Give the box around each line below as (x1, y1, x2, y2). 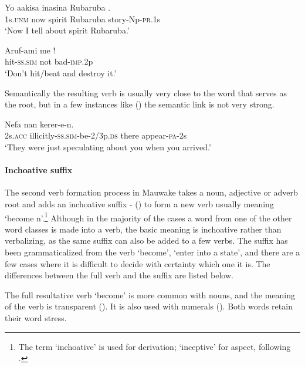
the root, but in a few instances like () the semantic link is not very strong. (5, 98, 274, 110)
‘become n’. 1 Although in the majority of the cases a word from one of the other (5, 210, 292, 224)
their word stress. (5, 311, 67, 324)
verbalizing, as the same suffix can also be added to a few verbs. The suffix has (5, 234, 288, 247)
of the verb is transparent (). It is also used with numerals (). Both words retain (5, 300, 293, 312)
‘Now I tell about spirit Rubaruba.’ (5, 24, 130, 36)
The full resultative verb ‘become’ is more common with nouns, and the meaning (5, 288, 295, 301)
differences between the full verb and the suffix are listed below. (5, 269, 233, 281)
